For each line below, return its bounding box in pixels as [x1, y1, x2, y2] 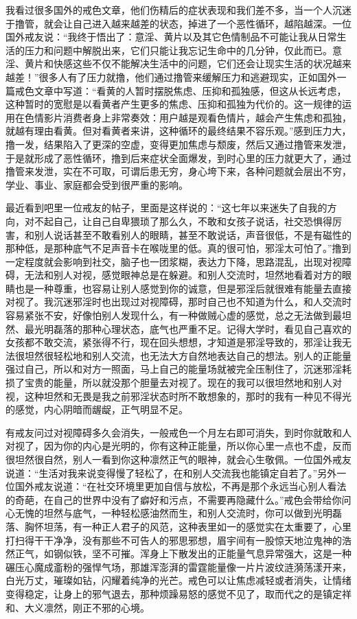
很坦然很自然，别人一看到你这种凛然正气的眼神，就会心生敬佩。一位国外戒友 [5, 452, 352, 466]
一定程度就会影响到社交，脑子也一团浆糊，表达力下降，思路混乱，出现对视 [5, 254, 342, 268]
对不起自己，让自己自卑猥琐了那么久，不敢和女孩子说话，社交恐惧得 [24, 213, 332, 228]
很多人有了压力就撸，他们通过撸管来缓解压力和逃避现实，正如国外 [38, 69, 337, 84]
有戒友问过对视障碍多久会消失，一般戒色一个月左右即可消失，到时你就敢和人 [5, 425, 352, 439]
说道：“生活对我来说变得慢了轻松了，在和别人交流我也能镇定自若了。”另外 [5, 465, 337, 480]
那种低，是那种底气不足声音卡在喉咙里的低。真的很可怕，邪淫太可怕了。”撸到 [5, 241, 352, 255]
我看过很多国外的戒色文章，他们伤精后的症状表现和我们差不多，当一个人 [5, 3, 332, 16]
